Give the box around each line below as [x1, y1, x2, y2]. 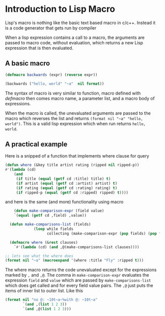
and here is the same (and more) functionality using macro [5, 199, 124, 205]
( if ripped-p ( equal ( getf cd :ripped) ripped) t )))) [16, 190, 129, 195]
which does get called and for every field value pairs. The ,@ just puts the [5, 283, 154, 288]
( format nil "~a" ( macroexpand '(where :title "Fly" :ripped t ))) [5, 258, 144, 263]
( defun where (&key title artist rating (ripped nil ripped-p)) [5, 162, 139, 168]
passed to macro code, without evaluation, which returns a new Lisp [5, 39, 143, 45]
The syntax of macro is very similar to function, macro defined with [5, 90, 141, 96]
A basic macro [5, 59, 50, 67]
